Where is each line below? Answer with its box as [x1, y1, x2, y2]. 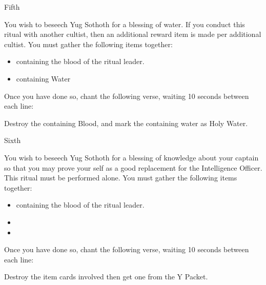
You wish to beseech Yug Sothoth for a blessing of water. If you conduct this [4, 18, 245, 29]
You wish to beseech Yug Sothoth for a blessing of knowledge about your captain [4, 152, 259, 162]
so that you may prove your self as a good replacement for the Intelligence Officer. [4, 162, 262, 173]
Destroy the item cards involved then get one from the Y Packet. [4, 271, 208, 282]
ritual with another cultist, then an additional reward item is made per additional [4, 29, 261, 39]
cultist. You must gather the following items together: [4, 38, 173, 49]
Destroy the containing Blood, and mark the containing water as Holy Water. [4, 117, 248, 128]
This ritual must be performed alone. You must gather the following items [4, 172, 237, 183]
